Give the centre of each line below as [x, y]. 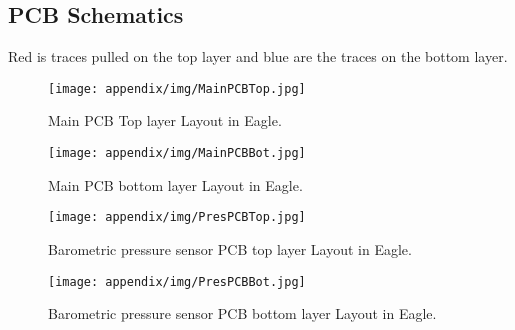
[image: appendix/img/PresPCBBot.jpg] [177, 281]
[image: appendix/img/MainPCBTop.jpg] [177, 88]
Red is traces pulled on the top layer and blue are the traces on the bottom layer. [258, 56]
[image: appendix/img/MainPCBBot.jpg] [177, 153]
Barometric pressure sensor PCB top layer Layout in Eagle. [230, 248]
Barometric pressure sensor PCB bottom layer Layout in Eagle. [242, 313]
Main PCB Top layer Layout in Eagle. [165, 120]
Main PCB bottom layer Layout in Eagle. [175, 184]
